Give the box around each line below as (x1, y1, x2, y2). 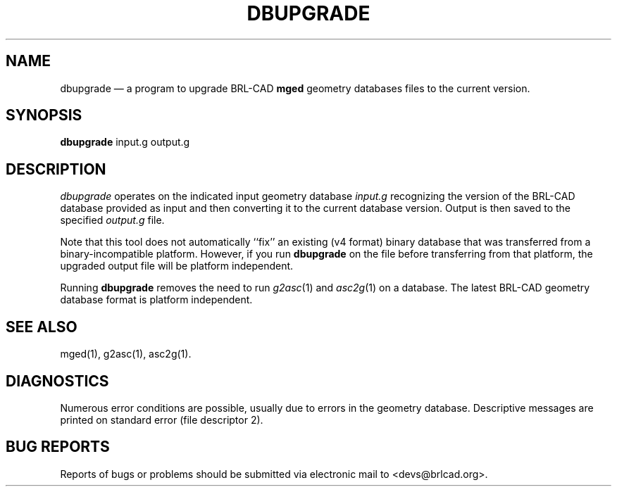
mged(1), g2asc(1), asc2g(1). (60, 348, 192, 360)
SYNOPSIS (6, 106, 82, 125)
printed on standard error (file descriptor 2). (60, 413, 263, 426)
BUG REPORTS (6, 438, 110, 456)
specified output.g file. (60, 214, 165, 227)
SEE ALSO (6, 317, 77, 336)
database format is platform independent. (60, 294, 253, 306)
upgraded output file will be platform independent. (60, 260, 294, 272)
